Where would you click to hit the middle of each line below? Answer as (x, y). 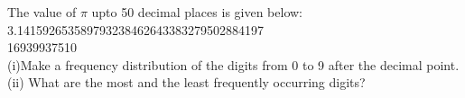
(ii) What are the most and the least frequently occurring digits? (186, 82)
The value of (42, 12)
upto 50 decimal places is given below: (197, 12)
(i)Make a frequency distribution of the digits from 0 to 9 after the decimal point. (233, 64)
